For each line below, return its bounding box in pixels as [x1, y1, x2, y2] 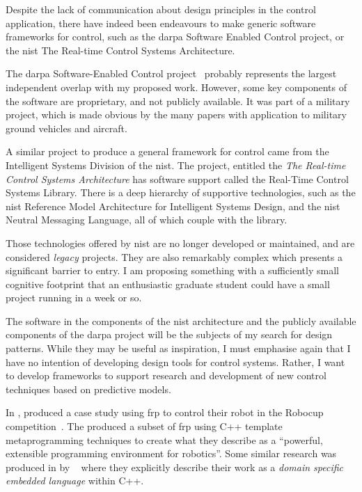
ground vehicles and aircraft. [6, 120, 127, 135]
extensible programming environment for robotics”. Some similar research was [6, 446, 337, 461]
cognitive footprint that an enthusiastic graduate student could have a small [6, 276, 330, 291]
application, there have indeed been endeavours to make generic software [6, 15, 316, 30]
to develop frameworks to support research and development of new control [6, 368, 326, 383]
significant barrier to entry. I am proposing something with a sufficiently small [6, 263, 339, 278]
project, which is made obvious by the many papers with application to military [6, 107, 347, 122]
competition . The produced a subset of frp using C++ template [6, 419, 283, 434]
